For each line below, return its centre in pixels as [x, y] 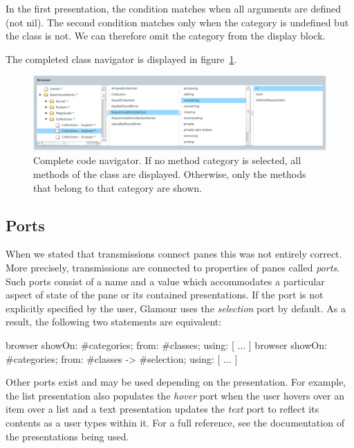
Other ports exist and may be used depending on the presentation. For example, [176, 382]
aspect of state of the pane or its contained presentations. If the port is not [165, 295]
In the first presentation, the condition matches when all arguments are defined [174, 8]
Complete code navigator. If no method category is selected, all [167, 160]
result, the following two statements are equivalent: [114, 322]
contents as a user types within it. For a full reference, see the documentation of [175, 422]
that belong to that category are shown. [118, 187]
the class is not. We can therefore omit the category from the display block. [166, 36]
